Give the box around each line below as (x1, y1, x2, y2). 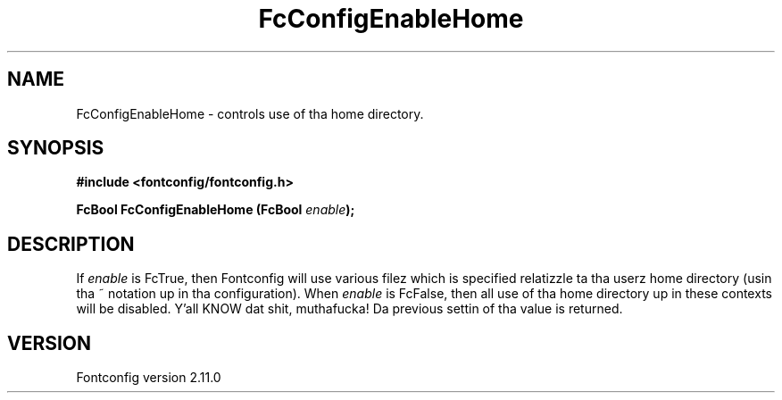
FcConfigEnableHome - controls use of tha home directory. (76, 105, 424, 121)
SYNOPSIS (7, 137, 104, 160)
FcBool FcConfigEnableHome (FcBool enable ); (76, 202, 355, 218)
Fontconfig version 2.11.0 (76, 370, 221, 386)
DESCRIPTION (7, 232, 135, 255)
